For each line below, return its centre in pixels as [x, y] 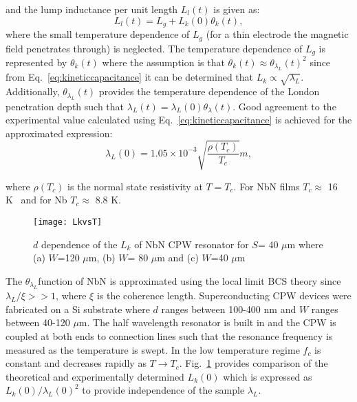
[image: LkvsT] [68, 222]
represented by [36, 62]
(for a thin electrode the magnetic [277, 34]
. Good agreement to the [284, 106]
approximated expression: [59, 133]
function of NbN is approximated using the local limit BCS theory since [190, 280]
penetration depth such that [65, 106]
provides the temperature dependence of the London [209, 91]
